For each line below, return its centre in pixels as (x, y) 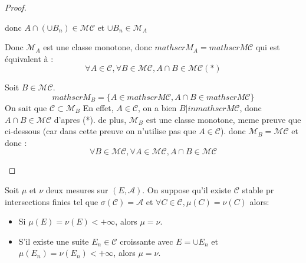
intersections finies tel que (52, 201)
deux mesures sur (77, 189)
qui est (268, 47)
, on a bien (157, 107)
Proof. (16, 7)
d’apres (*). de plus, (90, 119)
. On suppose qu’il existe (187, 189)
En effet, (98, 107)
